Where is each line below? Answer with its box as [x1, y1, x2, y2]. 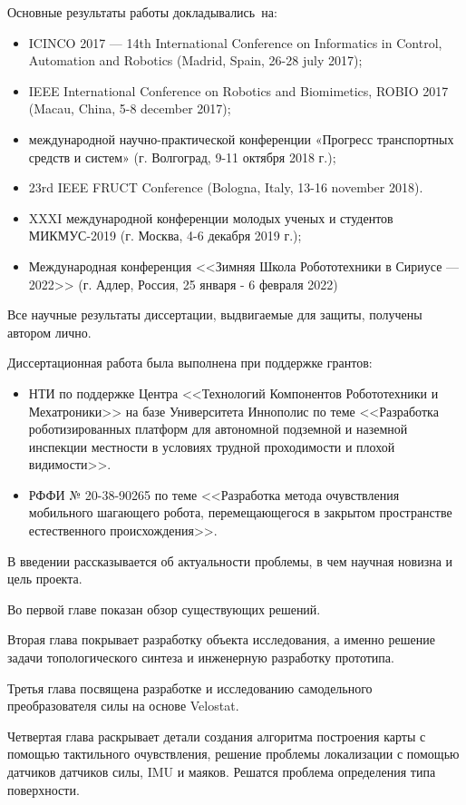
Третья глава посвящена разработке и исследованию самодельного [7, 678, 373, 697]
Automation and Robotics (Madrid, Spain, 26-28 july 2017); [28, 51, 363, 70]
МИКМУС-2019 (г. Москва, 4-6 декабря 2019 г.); [28, 226, 302, 245]
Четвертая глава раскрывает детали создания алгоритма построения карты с [7, 726, 426, 745]
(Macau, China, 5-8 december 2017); [28, 99, 231, 118]
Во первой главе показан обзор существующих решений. [7, 599, 321, 618]
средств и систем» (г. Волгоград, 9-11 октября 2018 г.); [28, 147, 336, 166]
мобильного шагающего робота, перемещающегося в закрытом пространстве [28, 503, 452, 522]
